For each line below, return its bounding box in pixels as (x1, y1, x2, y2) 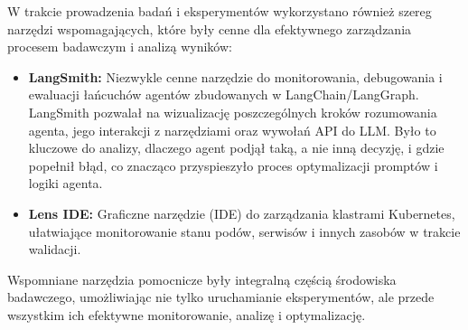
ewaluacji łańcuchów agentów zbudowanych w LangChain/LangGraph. (28, 85, 419, 104)
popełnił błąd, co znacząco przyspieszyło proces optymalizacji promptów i (28, 156, 438, 174)
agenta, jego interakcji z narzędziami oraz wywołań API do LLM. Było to (28, 120, 436, 139)
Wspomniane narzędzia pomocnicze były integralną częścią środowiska (7, 269, 397, 288)
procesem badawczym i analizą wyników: (7, 37, 232, 56)
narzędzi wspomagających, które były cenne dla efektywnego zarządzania (7, 19, 412, 38)
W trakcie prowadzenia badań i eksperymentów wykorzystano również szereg (7, 2, 432, 20)
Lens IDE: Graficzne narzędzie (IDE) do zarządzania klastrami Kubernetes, (28, 203, 455, 222)
